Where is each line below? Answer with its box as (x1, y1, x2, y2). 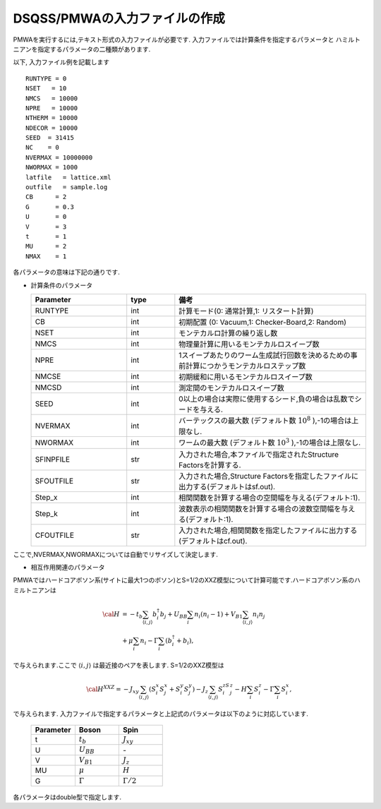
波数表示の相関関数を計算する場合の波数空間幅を (179, 503, 341, 513)
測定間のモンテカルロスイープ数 (179, 383, 285, 392)
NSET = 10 (25, 85, 67, 92)
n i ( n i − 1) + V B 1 (194, 611, 243, 620)
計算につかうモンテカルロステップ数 (186, 361, 306, 371)
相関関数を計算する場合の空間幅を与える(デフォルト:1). (179, 493, 361, 503)
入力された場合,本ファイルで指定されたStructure (179, 449, 339, 459)
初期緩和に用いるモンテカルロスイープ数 (179, 371, 313, 381)
